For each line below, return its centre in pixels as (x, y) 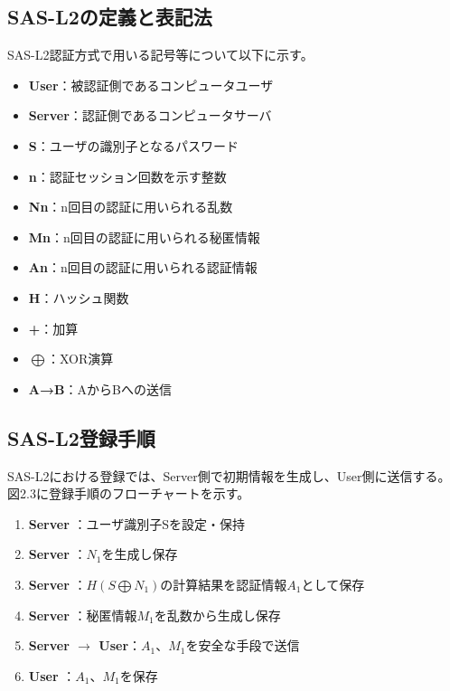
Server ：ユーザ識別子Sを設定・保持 (136, 523)
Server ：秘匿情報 (83, 615)
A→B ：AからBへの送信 (100, 388)
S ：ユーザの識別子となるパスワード (134, 145)
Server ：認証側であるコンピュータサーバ (150, 115)
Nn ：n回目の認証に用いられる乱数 (131, 207)
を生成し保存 (140, 554)
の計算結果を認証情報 (224, 584)
